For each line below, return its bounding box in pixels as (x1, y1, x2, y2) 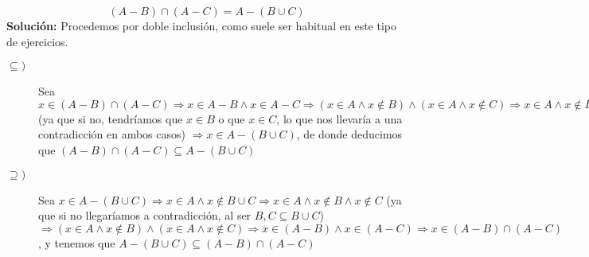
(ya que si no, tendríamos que (38, 110, 183, 127)
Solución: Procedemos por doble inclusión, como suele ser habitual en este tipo (6, 18, 397, 33)
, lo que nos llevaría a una (276, 110, 403, 127)
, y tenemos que (38, 234, 115, 251)
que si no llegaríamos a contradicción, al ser (38, 207, 252, 224)
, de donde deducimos (296, 126, 403, 142)
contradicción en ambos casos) (38, 126, 185, 142)
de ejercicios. (6, 33, 68, 49)
